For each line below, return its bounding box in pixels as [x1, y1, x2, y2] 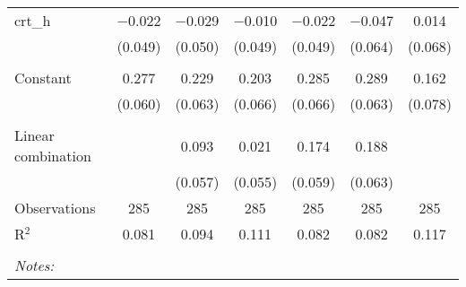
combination [14, 145, 91, 166]
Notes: [14, 255, 55, 275]
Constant [14, 67, 72, 88]
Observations [14, 197, 96, 218]
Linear [14, 125, 55, 145]
